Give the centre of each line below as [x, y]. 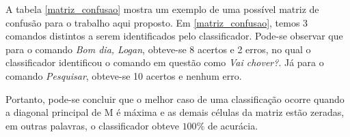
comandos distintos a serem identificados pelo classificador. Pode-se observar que [174, 36]
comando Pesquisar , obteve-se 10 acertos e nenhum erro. [124, 75]
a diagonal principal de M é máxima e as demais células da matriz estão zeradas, [175, 112]
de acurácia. [233, 125]
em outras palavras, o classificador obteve [92, 125]
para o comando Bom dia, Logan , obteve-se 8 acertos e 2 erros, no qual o [158, 49]
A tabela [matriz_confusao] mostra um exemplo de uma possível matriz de [162, 9]
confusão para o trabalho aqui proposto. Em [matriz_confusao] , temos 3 [157, 22]
